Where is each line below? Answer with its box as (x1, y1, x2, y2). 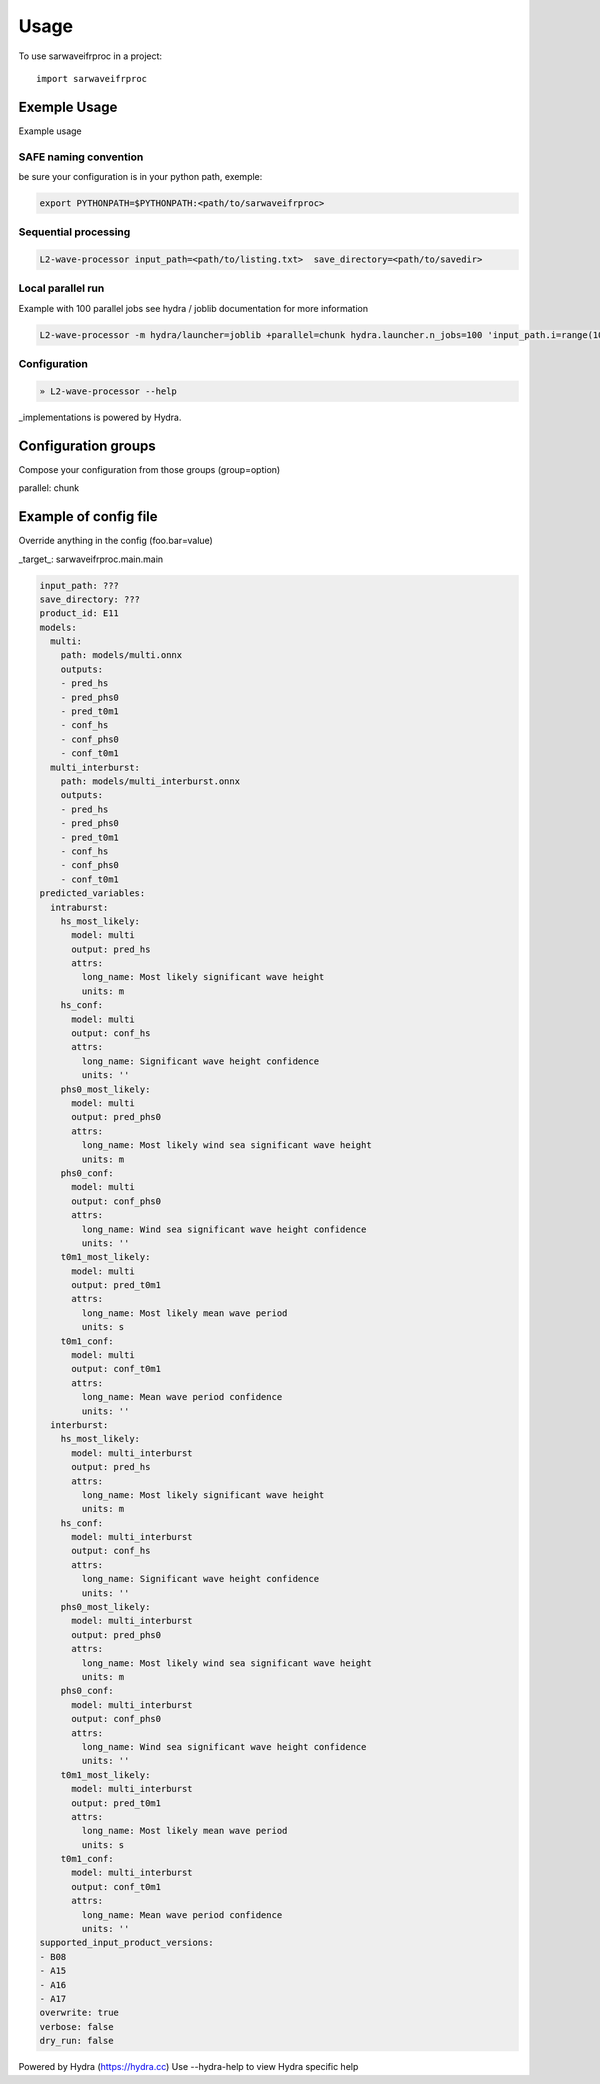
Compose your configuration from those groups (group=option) (18, 463, 281, 475)
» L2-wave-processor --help (39, 385, 177, 397)
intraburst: (50, 901, 109, 913)
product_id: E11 (39, 608, 120, 619)
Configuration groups (18, 437, 157, 454)
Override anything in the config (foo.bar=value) (18, 535, 214, 547)
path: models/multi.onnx (60, 650, 183, 661)
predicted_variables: (39, 888, 146, 899)
